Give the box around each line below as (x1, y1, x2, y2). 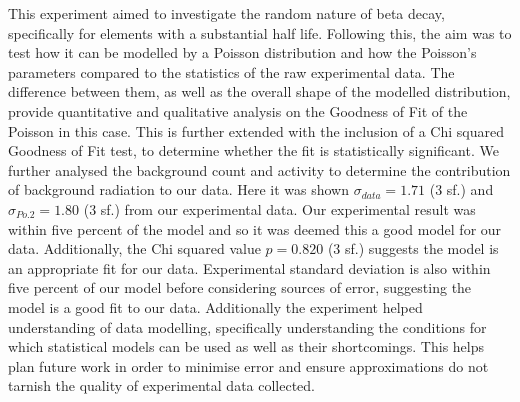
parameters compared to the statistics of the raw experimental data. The (8, 61, 455, 82)
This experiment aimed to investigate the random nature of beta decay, (8, 3, 445, 23)
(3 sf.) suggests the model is (327, 238, 499, 259)
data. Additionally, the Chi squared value (8, 238, 261, 259)
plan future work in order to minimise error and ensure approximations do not (8, 355, 489, 376)
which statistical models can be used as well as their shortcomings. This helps (8, 336, 485, 357)
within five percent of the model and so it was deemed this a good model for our (8, 218, 502, 239)
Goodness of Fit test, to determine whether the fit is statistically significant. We (8, 140, 499, 161)
